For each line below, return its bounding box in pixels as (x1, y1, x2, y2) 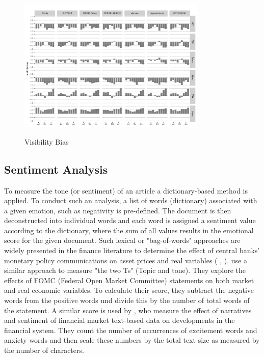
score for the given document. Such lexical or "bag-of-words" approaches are (4, 235, 241, 245)
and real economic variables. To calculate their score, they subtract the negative (4, 285, 254, 295)
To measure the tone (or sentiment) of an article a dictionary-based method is (4, 185, 248, 196)
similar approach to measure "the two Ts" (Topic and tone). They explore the (4, 265, 246, 276)
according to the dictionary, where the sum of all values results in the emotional (4, 225, 254, 235)
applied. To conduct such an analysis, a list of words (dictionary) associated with (4, 195, 257, 206)
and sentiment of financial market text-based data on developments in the (4, 315, 235, 325)
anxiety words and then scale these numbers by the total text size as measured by (4, 335, 260, 345)
